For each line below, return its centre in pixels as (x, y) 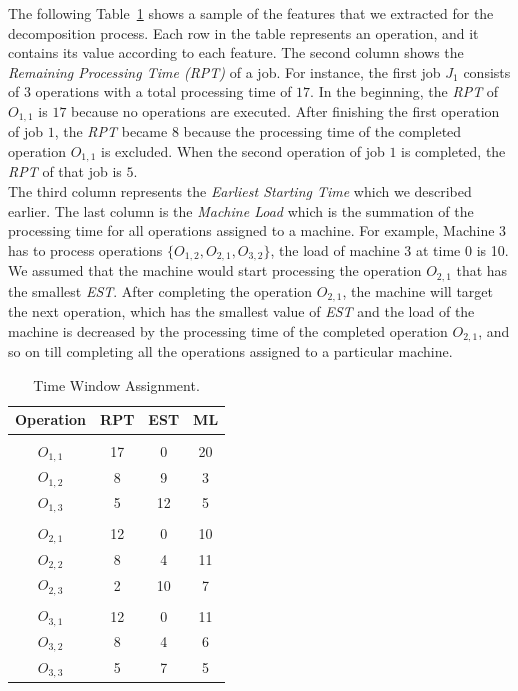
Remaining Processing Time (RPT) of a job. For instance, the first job (224, 71)
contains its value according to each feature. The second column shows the (236, 52)
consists (487, 71)
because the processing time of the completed (322, 131)
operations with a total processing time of (163, 91)
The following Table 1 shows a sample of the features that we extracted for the (251, 13)
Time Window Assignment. (116, 384)
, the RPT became (111, 131)
